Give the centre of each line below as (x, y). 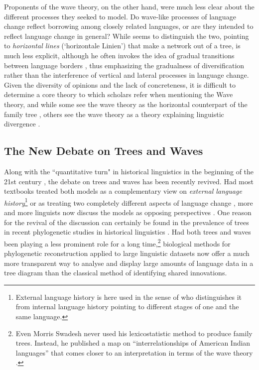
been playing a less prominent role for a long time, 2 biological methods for (117, 243)
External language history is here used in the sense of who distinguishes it (129, 297)
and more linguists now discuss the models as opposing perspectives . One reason (128, 212)
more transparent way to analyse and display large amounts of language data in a (129, 263)
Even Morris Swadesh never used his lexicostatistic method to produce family (134, 333)
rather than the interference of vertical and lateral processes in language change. (127, 75)
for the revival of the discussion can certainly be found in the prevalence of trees (127, 222)
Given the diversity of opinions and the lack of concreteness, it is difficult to (120, 84)
